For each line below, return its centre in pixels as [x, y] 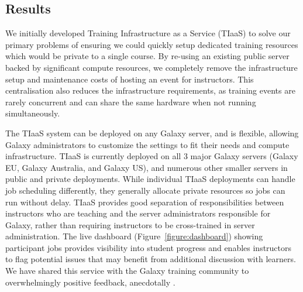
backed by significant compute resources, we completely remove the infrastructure [151, 67]
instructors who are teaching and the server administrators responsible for [138, 213]
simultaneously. [33, 113]
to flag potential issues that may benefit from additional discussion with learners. [151, 259]
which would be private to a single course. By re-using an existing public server [147, 56]
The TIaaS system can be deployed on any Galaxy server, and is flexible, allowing [152, 133]
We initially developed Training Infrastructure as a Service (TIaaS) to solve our [148, 33]
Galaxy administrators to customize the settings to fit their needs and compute [147, 144]
